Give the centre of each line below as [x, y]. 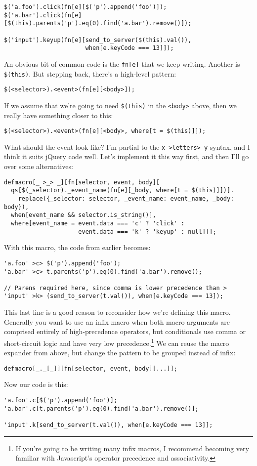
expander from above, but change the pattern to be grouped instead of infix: [120, 353]
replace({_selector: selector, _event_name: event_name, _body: [126, 198]
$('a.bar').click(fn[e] [43, 15]
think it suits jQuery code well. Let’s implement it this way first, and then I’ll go [127, 156]
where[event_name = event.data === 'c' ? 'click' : [98, 223]
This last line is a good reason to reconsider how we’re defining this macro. [117, 312]
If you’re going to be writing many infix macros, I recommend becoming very [132, 448]
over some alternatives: [39, 166]
